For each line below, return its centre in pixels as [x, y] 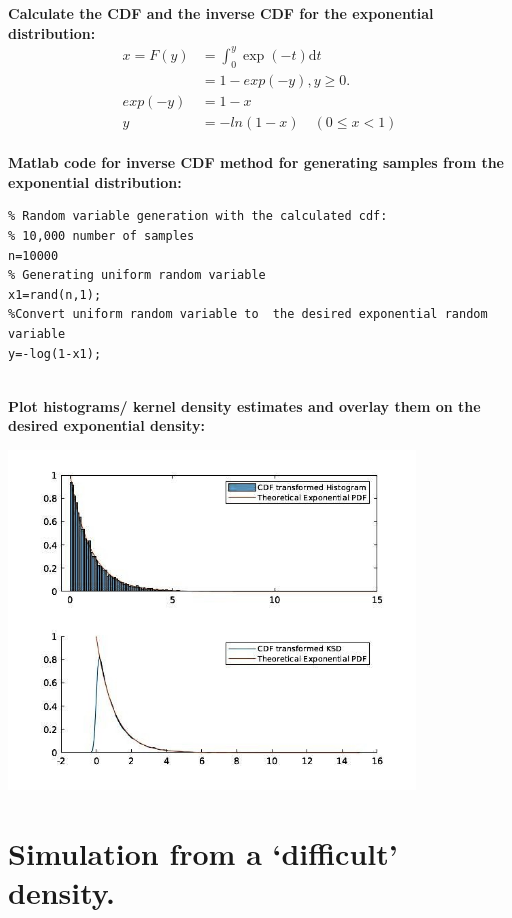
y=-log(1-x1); [55, 353]
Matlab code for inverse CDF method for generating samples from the [256, 162]
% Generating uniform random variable [137, 275]
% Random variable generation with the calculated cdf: [198, 216]
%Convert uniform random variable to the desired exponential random [248, 314]
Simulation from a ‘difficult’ [203, 852]
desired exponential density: [106, 425]
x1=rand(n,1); [55, 294]
